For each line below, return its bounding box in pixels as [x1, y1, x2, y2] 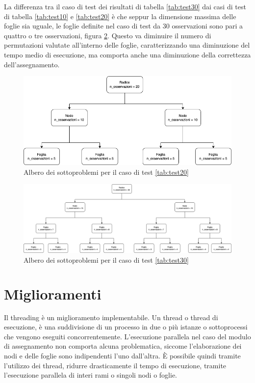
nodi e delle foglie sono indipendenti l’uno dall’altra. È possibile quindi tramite [4, 351, 241, 361]
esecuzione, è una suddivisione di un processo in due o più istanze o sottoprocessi [4, 322, 248, 332]
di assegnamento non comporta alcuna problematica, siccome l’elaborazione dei [4, 341, 242, 351]
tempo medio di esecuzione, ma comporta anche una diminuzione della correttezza [4, 49, 251, 59]
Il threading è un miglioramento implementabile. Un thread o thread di [4, 312, 218, 322]
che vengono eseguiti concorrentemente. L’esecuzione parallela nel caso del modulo [4, 331, 251, 341]
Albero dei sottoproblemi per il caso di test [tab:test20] [24, 166, 189, 177]
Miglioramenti [4, 283, 102, 303]
